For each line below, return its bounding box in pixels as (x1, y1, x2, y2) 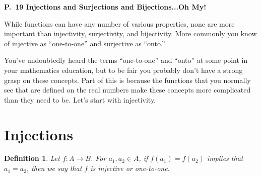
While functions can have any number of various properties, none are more (4, 18, 235, 29)
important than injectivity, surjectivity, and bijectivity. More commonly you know (4, 28, 257, 39)
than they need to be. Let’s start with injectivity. (4, 94, 156, 105)
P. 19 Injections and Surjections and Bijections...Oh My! (4, 2, 207, 12)
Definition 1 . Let (4, 153, 60, 163)
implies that (207, 153, 243, 163)
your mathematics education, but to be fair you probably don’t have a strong (4, 64, 243, 75)
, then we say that (26, 163, 82, 173)
